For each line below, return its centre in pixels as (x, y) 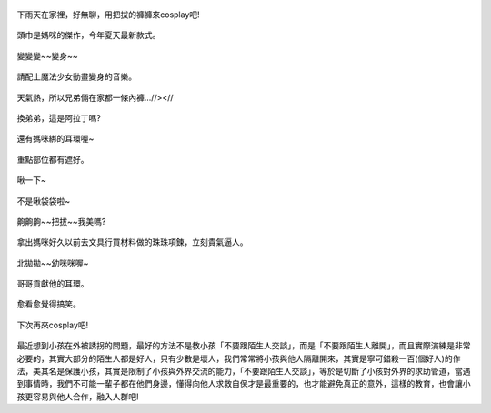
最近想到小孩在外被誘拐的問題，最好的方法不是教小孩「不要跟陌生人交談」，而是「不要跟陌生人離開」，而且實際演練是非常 (244, 346)
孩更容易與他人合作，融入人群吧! (78, 397)
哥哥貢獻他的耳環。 (53, 284)
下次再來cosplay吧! (53, 325)
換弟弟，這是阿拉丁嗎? (59, 117)
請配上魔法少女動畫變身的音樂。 (76, 76)
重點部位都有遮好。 (53, 159)
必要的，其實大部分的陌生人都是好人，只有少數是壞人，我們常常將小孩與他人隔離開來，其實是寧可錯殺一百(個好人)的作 (239, 358)
